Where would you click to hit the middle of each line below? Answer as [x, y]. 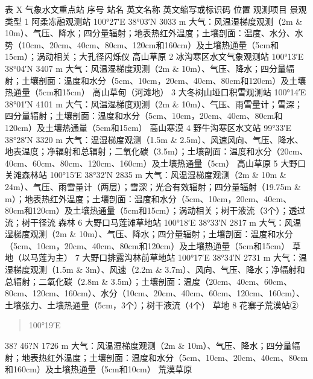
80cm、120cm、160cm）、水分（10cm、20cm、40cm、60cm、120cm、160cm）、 [155, 293]
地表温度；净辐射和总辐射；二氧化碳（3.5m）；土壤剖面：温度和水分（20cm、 [156, 151]
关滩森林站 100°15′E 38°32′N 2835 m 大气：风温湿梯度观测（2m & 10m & [146, 175]
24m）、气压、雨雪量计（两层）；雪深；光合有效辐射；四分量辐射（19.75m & [153, 186]
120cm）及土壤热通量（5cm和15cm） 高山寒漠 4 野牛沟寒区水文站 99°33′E [148, 127]
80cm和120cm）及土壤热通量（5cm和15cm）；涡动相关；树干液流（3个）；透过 [155, 210]
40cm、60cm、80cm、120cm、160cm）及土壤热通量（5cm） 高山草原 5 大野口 [156, 163]
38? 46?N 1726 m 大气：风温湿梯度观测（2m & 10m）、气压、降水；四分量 [148, 346]
